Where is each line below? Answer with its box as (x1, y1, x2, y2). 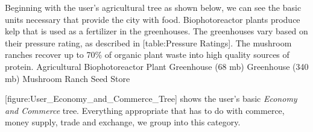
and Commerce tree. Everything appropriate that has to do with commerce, (5, 104, 285, 116)
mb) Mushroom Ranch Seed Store (5, 72, 130, 84)
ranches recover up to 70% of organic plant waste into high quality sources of (5, 48, 289, 61)
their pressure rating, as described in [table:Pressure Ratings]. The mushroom (5, 36, 292, 49)
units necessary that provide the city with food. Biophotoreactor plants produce (5, 13, 300, 25)
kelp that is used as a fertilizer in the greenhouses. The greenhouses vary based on (5, 25, 308, 37)
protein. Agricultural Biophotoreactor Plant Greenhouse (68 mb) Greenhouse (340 (5, 60, 309, 72)
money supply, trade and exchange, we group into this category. (5, 116, 241, 128)
